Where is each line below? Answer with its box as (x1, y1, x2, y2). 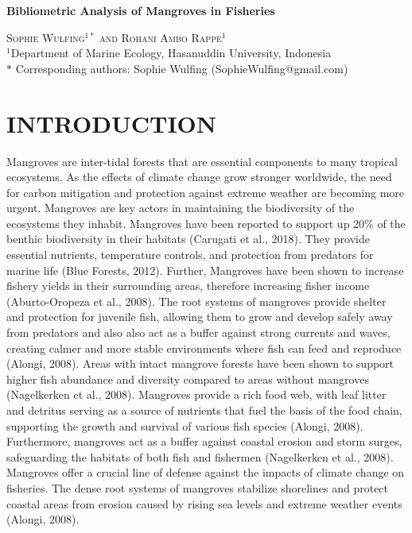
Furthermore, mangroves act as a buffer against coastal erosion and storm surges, (6, 433, 402, 450)
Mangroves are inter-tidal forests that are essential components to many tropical (6, 153, 398, 169)
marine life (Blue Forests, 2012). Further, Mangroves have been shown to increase (6, 261, 404, 278)
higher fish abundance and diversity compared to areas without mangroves (6, 370, 369, 387)
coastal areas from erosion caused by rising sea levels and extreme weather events (6, 495, 402, 512)
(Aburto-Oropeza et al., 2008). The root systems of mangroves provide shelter (6, 292, 387, 309)
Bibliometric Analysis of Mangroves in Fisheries (6, 2, 275, 18)
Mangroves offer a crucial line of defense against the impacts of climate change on (6, 464, 405, 481)
